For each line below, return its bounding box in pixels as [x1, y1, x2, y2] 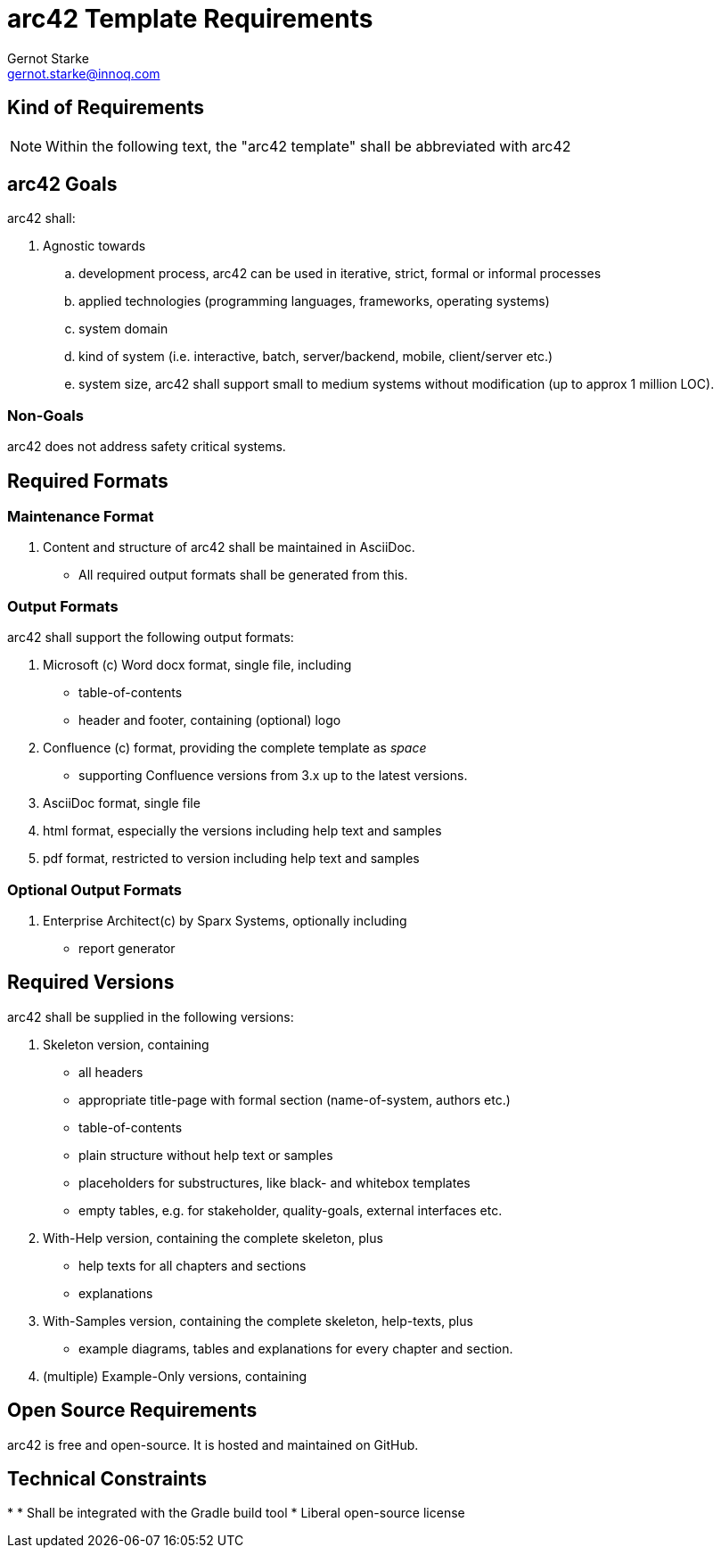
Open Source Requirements [7, 1399, 258, 1422]
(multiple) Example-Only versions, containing [43, 1368, 307, 1384]
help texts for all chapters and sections [78, 1257, 307, 1273]
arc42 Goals [7, 173, 118, 196]
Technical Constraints [7, 1468, 207, 1491]
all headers [78, 1064, 143, 1080]
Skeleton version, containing [43, 1036, 209, 1052]
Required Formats [7, 469, 168, 492]
